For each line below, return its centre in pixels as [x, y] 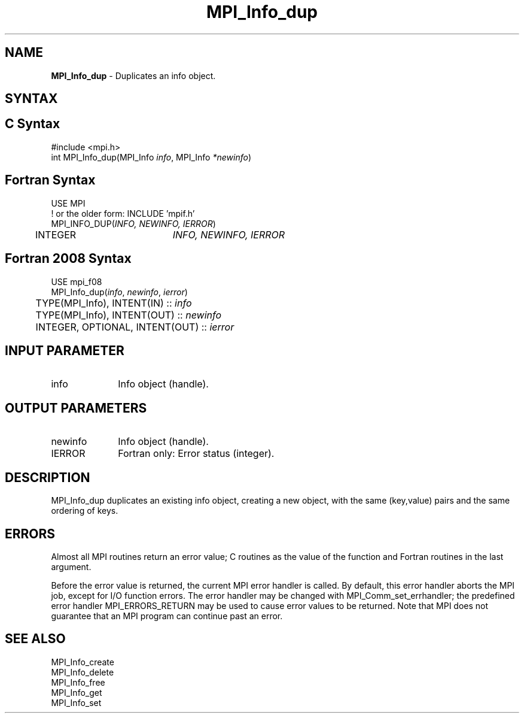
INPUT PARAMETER [65, 350]
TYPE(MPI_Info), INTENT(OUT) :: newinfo [129, 315]
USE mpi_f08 [77, 281]
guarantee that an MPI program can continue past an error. [167, 616]
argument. [71, 566]
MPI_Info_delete [83, 672]
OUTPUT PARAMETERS [76, 408]
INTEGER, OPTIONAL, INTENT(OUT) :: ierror [135, 327]
